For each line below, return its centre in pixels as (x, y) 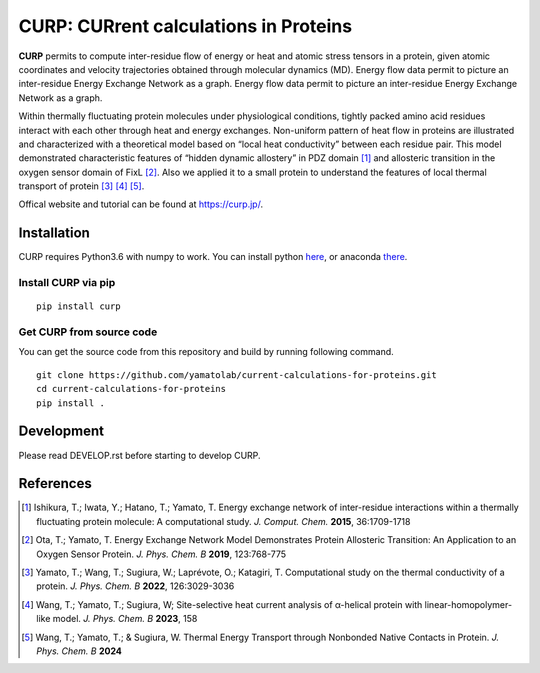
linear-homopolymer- (468, 604)
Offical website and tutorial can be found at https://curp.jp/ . (141, 204)
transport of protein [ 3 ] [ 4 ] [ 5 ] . (81, 186)
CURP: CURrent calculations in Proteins (185, 26)
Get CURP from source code (88, 332)
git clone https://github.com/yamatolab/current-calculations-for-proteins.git (236, 374)
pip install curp (78, 306)
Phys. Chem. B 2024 (79, 651)
